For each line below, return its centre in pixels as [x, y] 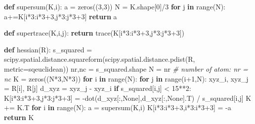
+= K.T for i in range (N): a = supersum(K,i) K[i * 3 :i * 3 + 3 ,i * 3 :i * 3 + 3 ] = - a [118, 107]
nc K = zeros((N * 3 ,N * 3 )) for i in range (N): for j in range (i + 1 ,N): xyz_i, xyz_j [126, 78]
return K [19, 117]
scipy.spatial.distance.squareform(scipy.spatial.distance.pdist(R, [100, 59]
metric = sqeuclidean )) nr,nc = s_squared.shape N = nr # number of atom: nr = [126, 68]
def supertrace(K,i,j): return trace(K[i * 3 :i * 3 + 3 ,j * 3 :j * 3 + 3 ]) [94, 33]
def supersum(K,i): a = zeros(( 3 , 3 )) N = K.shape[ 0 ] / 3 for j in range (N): [115, 6]
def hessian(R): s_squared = [48, 49]
